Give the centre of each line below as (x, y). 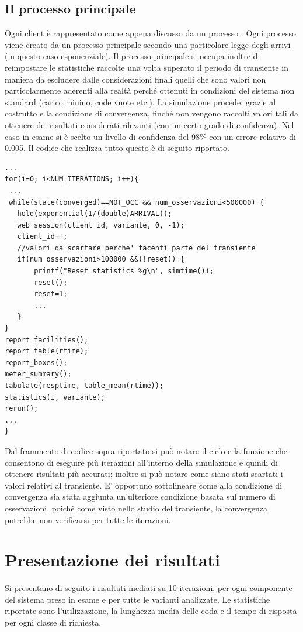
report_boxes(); (36, 363)
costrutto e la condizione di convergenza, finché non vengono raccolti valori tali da (152, 113)
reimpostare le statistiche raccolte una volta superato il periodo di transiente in (147, 67)
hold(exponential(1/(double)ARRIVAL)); (95, 214)
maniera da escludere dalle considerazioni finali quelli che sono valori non (135, 79)
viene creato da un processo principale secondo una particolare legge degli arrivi (148, 44)
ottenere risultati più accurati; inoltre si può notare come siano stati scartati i (144, 474)
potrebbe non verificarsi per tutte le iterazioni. (88, 519)
